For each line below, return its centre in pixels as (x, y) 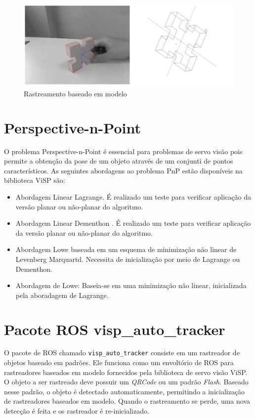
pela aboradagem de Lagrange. (62, 295)
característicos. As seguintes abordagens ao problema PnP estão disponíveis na (123, 170)
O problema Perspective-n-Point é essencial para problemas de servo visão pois (123, 151)
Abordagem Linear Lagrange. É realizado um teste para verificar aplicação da (133, 196)
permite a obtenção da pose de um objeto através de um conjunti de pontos (119, 161)
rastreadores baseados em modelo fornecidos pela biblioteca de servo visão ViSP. (126, 372)
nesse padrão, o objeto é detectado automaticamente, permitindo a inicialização (125, 391)
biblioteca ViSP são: (35, 180)
